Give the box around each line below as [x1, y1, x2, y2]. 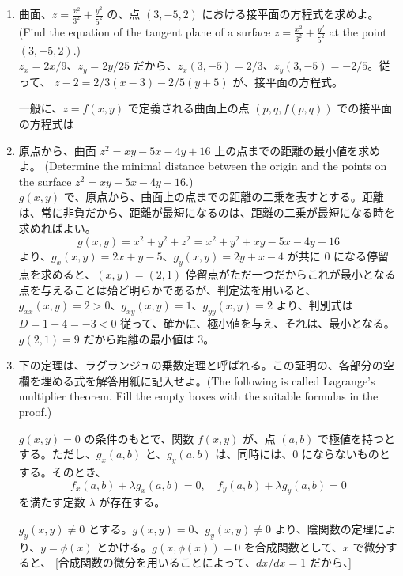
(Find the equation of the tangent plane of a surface [18, 23, 271, 40]
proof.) [18, 403, 52, 419]
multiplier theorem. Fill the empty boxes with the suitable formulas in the [18, 388, 379, 404]
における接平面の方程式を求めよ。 [201, 6, 379, 21]
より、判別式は [276, 297, 353, 313]
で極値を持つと [318, 430, 396, 446]
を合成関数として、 [243, 538, 343, 555]
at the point [329, 23, 387, 40]
